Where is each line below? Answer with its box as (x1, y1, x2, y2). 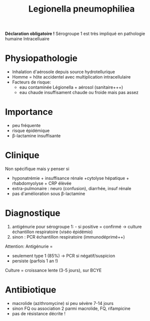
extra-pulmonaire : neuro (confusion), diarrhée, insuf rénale (12, 186, 132, 191)
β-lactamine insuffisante (12, 133, 61, 139)
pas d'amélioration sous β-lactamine (12, 191, 85, 196)
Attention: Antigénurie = (5, 243, 53, 249)
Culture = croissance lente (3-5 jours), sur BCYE (5, 267, 102, 273)
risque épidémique (12, 128, 50, 134)
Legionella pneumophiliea (28, 3, 135, 15)
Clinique (5, 150, 40, 161)
